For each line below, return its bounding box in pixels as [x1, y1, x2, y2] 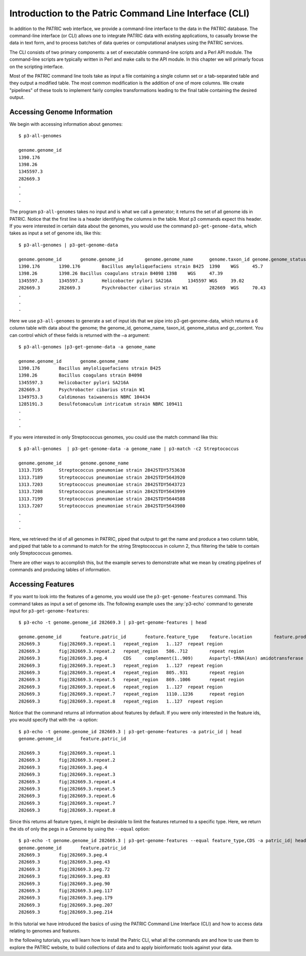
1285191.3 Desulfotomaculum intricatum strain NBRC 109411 [18, 401, 183, 407]
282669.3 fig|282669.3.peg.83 [18, 874, 110, 879]
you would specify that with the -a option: [9, 717, 98, 723]
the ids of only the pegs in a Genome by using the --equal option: [9, 826, 150, 832]
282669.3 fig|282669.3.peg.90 [18, 880, 110, 887]
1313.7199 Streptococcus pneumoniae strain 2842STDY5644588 [18, 496, 186, 502]
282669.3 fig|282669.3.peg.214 [18, 910, 113, 915]
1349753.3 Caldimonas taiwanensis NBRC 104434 [18, 394, 150, 400]
